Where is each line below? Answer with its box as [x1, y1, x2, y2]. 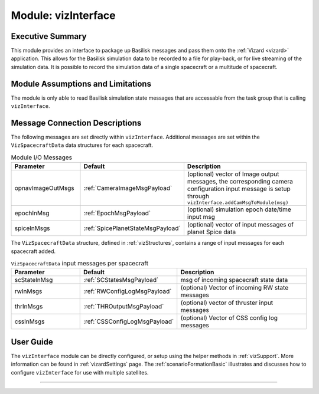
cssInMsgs [14, 317, 45, 326]
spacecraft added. [11, 248, 56, 255]
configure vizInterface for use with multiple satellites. [11, 369, 149, 376]
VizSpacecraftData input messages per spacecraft [11, 260, 149, 268]
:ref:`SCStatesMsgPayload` [83, 276, 159, 284]
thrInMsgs [14, 303, 43, 311]
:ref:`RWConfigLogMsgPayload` [83, 287, 172, 295]
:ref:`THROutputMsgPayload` [83, 303, 164, 311]
